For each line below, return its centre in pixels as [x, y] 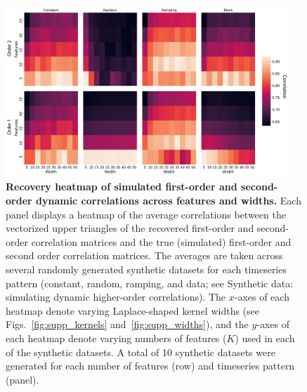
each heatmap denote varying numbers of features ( [116, 338]
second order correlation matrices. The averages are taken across [144, 255]
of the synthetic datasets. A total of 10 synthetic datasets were [141, 352]
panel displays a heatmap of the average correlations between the [146, 214]
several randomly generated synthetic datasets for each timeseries [146, 269]
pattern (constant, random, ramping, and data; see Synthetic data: [150, 283]
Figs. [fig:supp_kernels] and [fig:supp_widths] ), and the [127, 324]
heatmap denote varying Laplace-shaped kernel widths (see [132, 310]
